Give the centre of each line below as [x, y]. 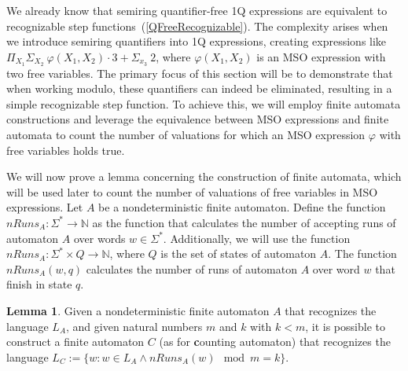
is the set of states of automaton [239, 253]
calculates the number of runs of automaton [192, 268]
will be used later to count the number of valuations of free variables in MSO [192, 191]
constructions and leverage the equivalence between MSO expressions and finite [198, 119]
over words [99, 238]
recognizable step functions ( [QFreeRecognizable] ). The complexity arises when [197, 26]
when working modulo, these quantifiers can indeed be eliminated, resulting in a [199, 88]
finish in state [39, 284]
